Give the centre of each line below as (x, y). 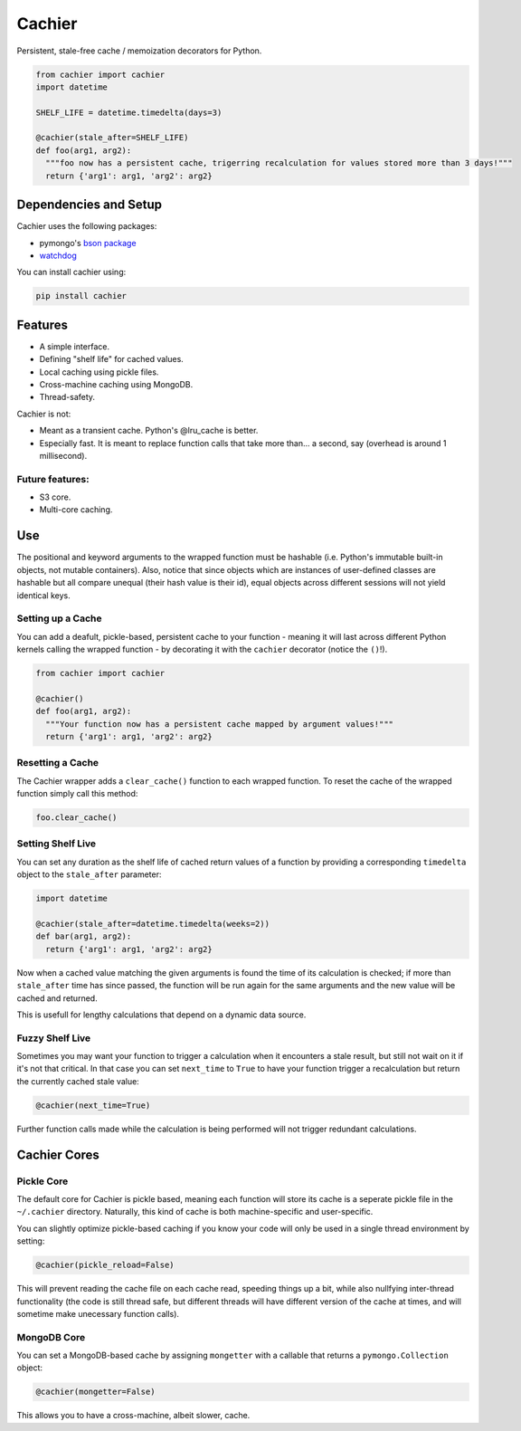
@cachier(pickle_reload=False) (105, 1265)
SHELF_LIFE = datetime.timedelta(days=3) (129, 112)
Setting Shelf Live (57, 844)
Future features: (53, 479)
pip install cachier (81, 296)
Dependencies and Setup (90, 205)
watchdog (58, 255)
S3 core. (55, 497)
